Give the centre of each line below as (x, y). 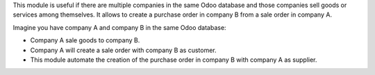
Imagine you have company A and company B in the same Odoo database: (119, 27)
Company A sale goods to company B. (85, 40)
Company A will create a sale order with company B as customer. (123, 50)
